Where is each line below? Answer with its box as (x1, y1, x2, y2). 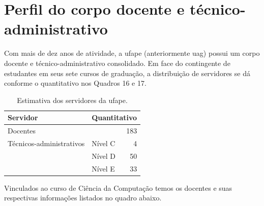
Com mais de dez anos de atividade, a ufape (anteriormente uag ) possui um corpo (4, 48, 260, 58)
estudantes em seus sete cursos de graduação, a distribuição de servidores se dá (4, 67, 250, 78)
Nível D (92, 150, 116, 161)
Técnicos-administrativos (8, 138, 85, 148)
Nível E (92, 163, 115, 174)
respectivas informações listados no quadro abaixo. (4, 192, 162, 203)
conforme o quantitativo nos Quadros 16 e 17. (4, 78, 146, 88)
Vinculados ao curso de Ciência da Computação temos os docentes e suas (4, 182, 232, 193)
